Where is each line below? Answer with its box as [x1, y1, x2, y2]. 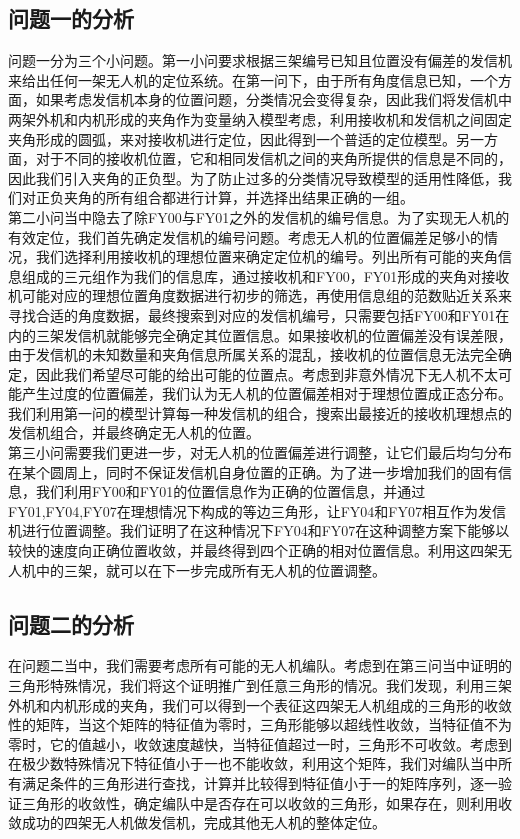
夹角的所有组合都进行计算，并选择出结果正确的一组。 [63, 187, 414, 208]
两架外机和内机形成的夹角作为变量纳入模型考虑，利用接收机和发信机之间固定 [8, 108, 512, 129]
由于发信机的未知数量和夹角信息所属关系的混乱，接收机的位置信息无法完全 [8, 344, 498, 365]
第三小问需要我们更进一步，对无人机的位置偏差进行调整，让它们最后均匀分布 [8, 442, 512, 463]
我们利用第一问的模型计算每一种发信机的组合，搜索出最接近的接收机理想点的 [8, 402, 512, 423]
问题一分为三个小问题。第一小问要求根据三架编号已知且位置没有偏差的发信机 [8, 50, 512, 71]
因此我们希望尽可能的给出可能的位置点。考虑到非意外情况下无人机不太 [35, 363, 498, 384]
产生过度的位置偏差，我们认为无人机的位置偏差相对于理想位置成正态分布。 [21, 383, 512, 404]
